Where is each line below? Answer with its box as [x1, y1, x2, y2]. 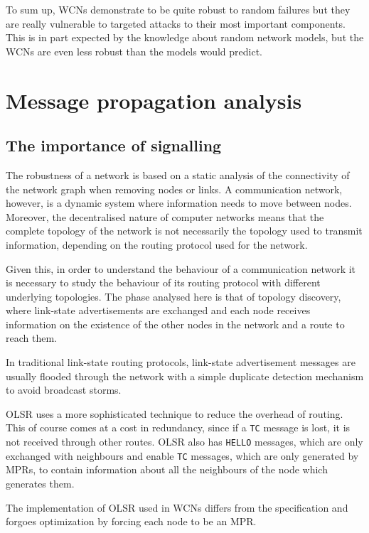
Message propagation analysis [6, 85, 302, 114]
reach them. [6, 330, 57, 345]
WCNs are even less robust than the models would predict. [6, 43, 262, 58]
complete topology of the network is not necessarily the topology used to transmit [6, 223, 363, 238]
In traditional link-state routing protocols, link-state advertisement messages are [6, 355, 355, 370]
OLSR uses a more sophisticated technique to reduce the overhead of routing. [6, 406, 343, 421]
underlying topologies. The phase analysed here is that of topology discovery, [6, 289, 341, 303]
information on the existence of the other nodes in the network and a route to [6, 316, 345, 331]
